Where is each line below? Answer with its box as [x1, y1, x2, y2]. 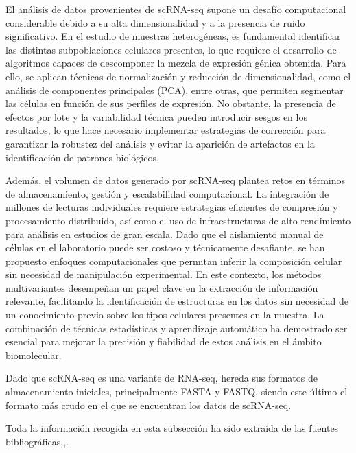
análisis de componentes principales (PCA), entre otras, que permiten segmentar [5, 82, 344, 97]
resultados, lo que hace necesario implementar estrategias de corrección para [5, 123, 326, 137]
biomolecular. [5, 347, 62, 362]
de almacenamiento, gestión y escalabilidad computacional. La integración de [5, 186, 329, 200]
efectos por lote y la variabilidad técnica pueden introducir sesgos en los [5, 109, 307, 124]
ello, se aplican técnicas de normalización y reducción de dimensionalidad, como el [5, 69, 351, 83]
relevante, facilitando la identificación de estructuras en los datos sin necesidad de [5, 294, 348, 308]
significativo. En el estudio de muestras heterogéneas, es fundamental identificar [5, 29, 341, 43]
